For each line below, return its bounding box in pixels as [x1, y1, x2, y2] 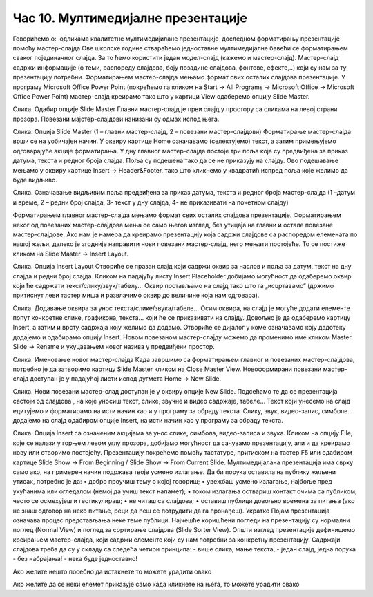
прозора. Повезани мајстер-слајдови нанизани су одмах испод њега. [12, 115, 220, 123]
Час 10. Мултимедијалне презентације [12, 10, 248, 26]
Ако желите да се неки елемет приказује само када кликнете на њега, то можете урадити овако [12, 580, 300, 589]
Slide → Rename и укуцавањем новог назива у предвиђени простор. [12, 343, 216, 351]
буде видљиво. [12, 176, 58, 184]
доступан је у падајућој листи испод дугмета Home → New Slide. [30, 375, 221, 383]
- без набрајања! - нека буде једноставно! [12, 555, 138, 563]
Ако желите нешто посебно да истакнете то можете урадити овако [12, 567, 212, 576]
